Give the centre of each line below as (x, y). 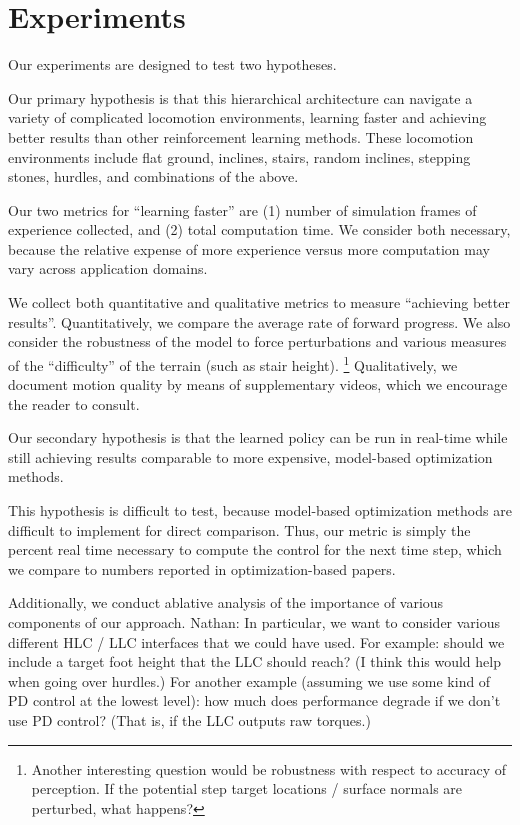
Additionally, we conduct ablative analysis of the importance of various (226, 602)
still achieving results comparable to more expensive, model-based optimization (250, 456)
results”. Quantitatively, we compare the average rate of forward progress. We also (259, 321)
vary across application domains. (108, 268)
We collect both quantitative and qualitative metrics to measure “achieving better (259, 302)
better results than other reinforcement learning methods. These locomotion (241, 136)
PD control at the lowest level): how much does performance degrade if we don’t (254, 700)
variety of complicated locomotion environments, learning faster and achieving (247, 117)
